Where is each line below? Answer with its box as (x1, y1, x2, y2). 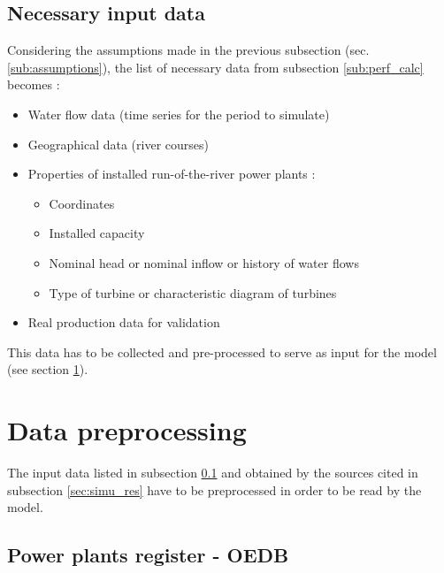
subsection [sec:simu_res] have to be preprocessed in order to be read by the (7, 480, 422, 499)
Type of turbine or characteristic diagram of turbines (49, 283, 337, 302)
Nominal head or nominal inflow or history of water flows (49, 253, 359, 271)
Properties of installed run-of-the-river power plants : (27, 164, 316, 183)
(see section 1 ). (7, 360, 88, 378)
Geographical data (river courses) (27, 134, 209, 153)
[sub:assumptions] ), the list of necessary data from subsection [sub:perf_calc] (7, 57, 424, 76)
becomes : (7, 75, 60, 94)
